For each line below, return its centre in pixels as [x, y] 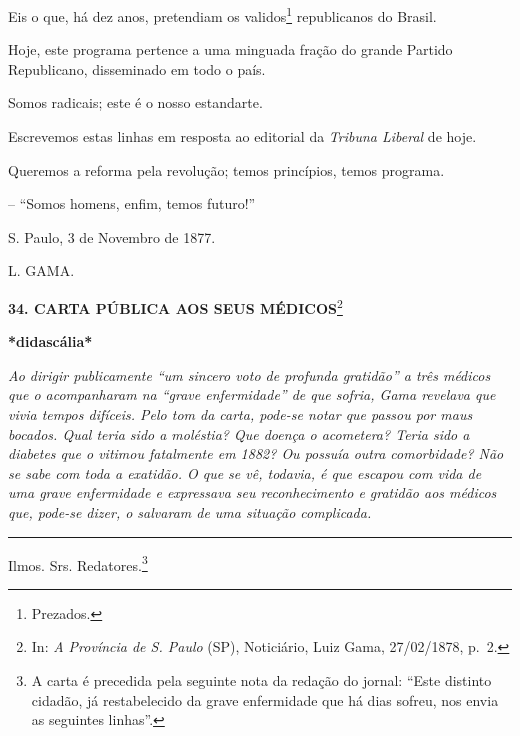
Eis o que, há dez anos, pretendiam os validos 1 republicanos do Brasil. [222, 14]
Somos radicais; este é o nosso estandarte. [135, 102]
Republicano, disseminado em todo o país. [137, 68]
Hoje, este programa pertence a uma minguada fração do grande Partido [230, 49]
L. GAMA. [41, 270]
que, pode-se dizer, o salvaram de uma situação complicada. [190, 512]
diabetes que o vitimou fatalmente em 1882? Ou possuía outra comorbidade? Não [256, 453]
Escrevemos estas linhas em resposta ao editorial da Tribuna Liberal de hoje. [242, 136]
